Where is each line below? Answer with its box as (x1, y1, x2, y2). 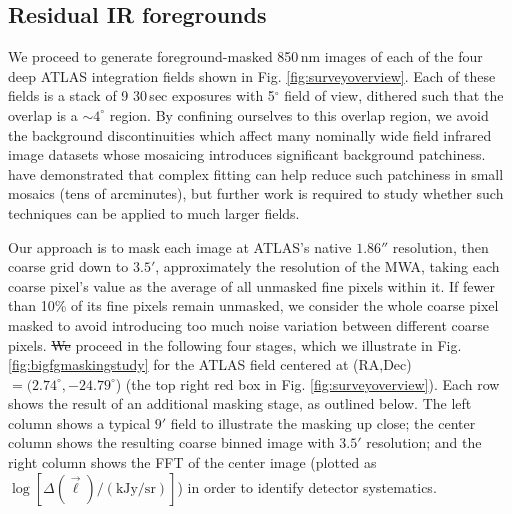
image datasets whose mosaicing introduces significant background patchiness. (8, 144, 486, 165)
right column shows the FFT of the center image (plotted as (8, 452, 377, 473)
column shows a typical (8, 412, 151, 433)
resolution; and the (366, 432, 482, 453)
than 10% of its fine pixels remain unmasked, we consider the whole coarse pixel (8, 295, 499, 316)
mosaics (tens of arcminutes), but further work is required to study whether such (8, 183, 504, 204)
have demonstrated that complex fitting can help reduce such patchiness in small (8, 163, 504, 184)
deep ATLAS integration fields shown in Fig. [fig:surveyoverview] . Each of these (8, 65, 496, 86)
